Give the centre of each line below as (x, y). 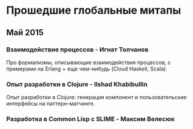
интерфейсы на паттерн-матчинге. (51, 104)
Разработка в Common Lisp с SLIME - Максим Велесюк (91, 119)
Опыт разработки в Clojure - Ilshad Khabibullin (77, 84)
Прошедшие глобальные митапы (94, 10)
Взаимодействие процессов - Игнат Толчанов (77, 50)
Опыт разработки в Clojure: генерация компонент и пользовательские (96, 97)
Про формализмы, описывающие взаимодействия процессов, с (89, 62)
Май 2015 (25, 33)
